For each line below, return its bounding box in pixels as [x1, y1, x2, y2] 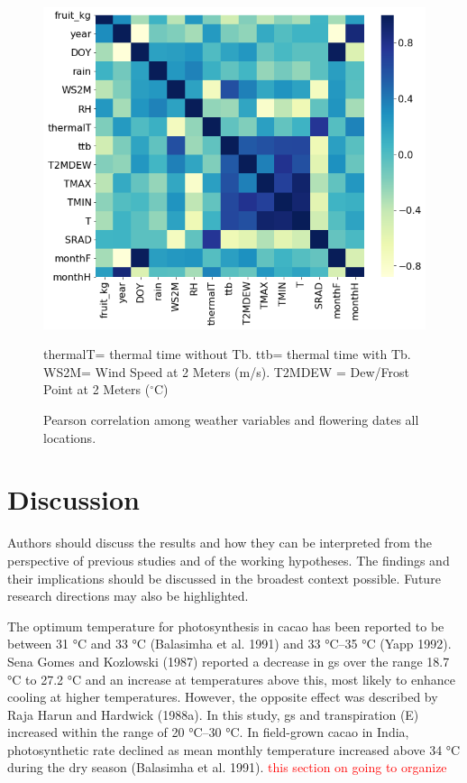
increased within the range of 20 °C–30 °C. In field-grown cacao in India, [7, 723, 409, 742]
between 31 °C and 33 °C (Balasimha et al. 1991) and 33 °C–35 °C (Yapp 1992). [7, 634, 452, 653]
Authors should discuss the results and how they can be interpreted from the [7, 533, 432, 552]
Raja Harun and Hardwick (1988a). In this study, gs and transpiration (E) [7, 705, 419, 723]
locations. [43, 428, 96, 447]
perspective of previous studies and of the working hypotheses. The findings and [7, 550, 450, 569]
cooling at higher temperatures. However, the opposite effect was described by [7, 687, 438, 706]
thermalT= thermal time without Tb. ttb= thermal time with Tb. [43, 345, 411, 364]
